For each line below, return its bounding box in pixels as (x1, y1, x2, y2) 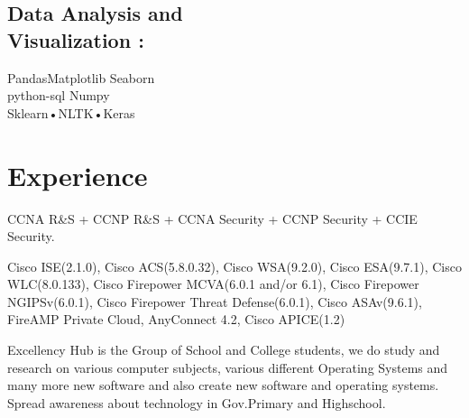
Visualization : (7, 25, 144, 53)
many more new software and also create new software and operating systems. (7, 376, 439, 395)
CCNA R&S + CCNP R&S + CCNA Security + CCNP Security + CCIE (7, 209, 418, 228)
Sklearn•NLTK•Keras (7, 103, 135, 122)
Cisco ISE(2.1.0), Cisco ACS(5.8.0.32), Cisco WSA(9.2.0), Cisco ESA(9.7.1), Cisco (7, 256, 462, 275)
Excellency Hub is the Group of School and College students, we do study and (7, 340, 440, 359)
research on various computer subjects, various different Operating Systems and (7, 358, 448, 376)
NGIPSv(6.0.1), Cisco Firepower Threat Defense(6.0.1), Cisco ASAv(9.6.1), (7, 292, 422, 311)
